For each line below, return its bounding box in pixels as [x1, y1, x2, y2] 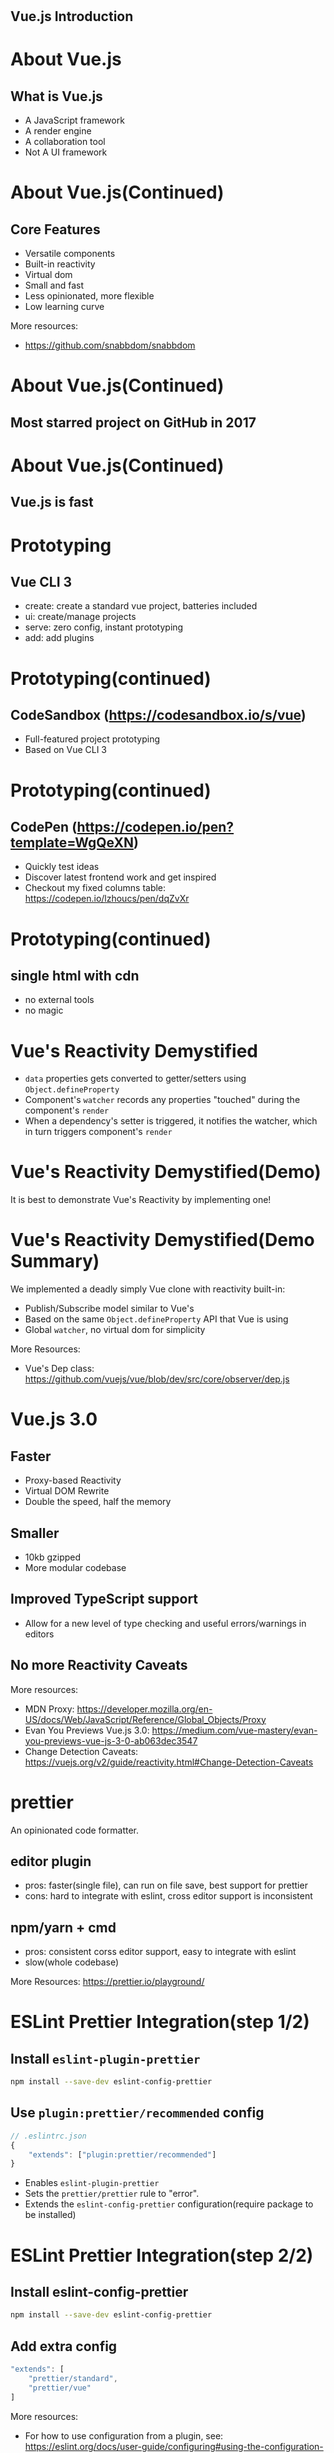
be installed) [24, 2209, 77, 2221]
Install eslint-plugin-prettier [10, 2050, 201, 2067]
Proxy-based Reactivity [24, 1474, 122, 1487]
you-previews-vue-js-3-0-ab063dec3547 [24, 1734, 198, 1747]
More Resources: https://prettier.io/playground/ [10, 1976, 205, 1988]
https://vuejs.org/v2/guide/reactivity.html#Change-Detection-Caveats [24, 1756, 314, 1768]
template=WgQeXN [10, 834, 134, 851]
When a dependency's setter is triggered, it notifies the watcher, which [24, 1115, 318, 1127]
